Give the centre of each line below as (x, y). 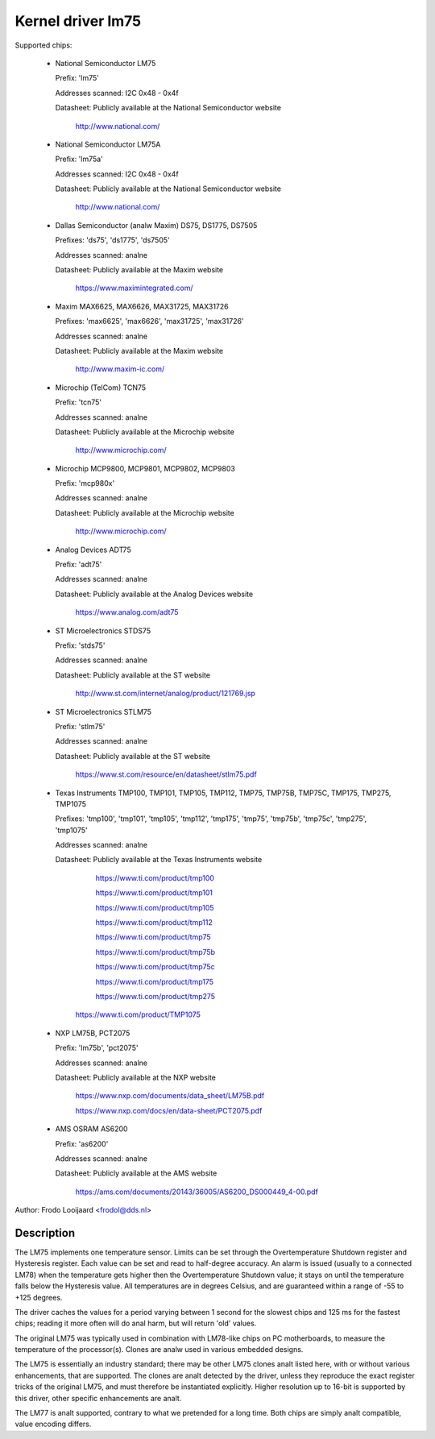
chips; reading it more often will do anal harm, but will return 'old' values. (136, 1323)
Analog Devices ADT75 (93, 549)
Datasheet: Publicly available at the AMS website (136, 1173)
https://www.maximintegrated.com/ (134, 288)
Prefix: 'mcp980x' (85, 483)
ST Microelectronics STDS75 (103, 630)
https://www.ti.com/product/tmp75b (155, 952)
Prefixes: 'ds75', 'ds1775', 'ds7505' (112, 240)
